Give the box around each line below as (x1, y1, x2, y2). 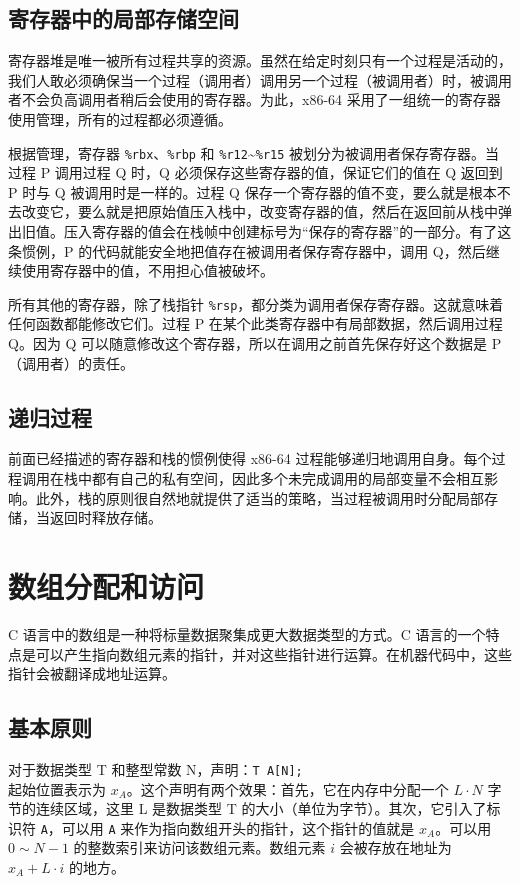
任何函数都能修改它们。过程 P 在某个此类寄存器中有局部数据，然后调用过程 (8, 313, 503, 334)
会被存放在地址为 (339, 837, 452, 858)
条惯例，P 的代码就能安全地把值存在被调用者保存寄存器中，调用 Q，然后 (8, 240, 486, 261)
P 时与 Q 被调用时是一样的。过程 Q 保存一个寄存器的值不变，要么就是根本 (8, 181, 497, 202)
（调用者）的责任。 (8, 352, 134, 373)
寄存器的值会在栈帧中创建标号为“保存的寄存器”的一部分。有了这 (91, 221, 512, 242)
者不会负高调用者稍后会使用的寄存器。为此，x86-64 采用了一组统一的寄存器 (8, 89, 501, 110)
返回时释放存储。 (49, 507, 162, 528)
